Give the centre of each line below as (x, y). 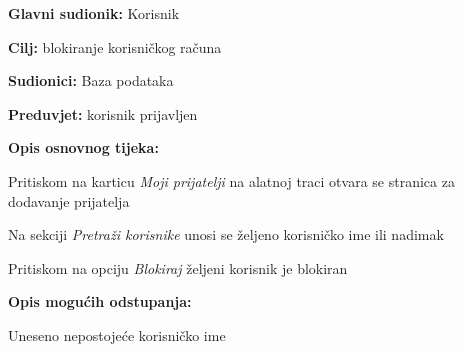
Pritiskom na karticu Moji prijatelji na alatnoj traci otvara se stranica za (231, 180)
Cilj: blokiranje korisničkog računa (115, 46)
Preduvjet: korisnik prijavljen (103, 113)
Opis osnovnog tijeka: (83, 147)
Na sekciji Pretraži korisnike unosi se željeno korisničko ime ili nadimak (226, 234)
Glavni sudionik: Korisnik (94, 13)
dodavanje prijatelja (69, 200)
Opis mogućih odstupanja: (100, 301)
